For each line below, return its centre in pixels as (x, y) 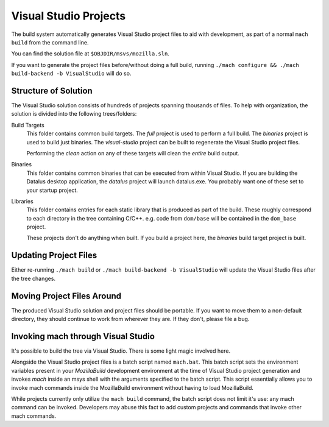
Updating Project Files (54, 256)
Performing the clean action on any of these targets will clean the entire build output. (133, 153)
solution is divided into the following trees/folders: (74, 114)
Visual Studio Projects (69, 16)
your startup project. (52, 190)
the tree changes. (34, 278)
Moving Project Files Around (66, 296)
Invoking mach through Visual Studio (83, 336)
